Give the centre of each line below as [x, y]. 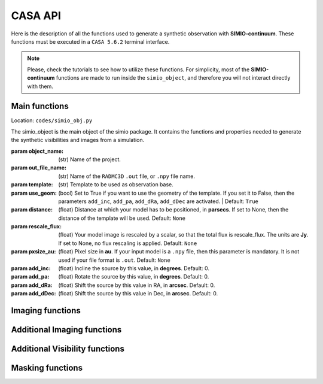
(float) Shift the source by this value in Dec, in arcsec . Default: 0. [138, 294]
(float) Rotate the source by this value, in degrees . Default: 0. [134, 277]
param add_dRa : [32, 285]
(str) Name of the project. [89, 159]
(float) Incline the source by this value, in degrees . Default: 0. [134, 268]
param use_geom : [34, 193]
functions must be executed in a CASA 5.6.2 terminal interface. [90, 41]
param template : [32, 185]
